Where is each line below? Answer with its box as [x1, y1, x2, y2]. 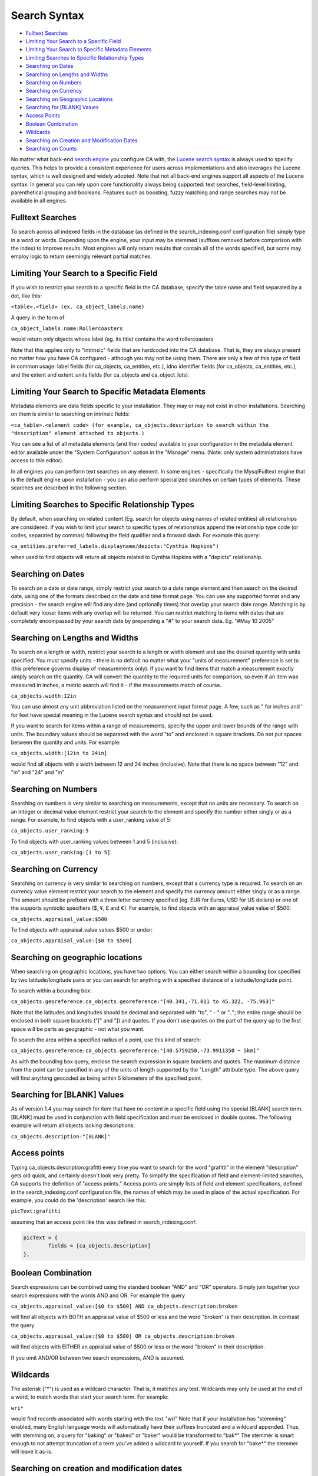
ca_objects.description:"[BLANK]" [11, 1133, 111, 1139]
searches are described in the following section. [11, 484, 128, 491]
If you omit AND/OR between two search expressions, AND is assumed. [11, 1354, 185, 1361]
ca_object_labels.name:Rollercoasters [11, 325, 123, 332]
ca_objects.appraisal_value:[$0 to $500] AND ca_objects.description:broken [11, 1302, 238, 1310]
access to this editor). [11, 457, 64, 464]
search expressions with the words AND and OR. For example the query [11, 1292, 185, 1299]
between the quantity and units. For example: [11, 739, 121, 746]
